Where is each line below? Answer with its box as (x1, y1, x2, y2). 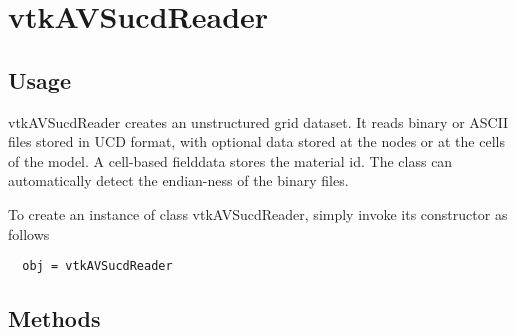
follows (8, 223, 50, 244)
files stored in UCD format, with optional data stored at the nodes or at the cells (8, 131, 505, 152)
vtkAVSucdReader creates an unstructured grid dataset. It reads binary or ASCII (8, 111, 509, 132)
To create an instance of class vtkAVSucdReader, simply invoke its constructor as (8, 203, 508, 224)
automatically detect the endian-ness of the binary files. (8, 170, 349, 191)
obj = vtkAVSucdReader (22, 259, 173, 274)
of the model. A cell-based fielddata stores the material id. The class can (8, 150, 453, 171)
